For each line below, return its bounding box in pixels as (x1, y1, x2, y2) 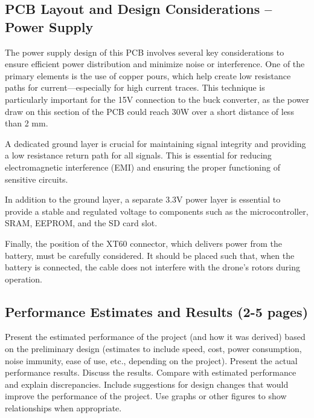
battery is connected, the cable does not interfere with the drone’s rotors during (5, 261, 301, 273)
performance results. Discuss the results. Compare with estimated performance (5, 366, 296, 379)
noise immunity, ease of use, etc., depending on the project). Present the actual (5, 354, 298, 367)
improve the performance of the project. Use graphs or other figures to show (5, 390, 287, 402)
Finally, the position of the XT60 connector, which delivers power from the (5, 237, 283, 249)
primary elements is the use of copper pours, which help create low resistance (5, 69, 291, 82)
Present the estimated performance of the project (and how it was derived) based (5, 330, 306, 343)
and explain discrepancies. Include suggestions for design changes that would (5, 377, 289, 390)
